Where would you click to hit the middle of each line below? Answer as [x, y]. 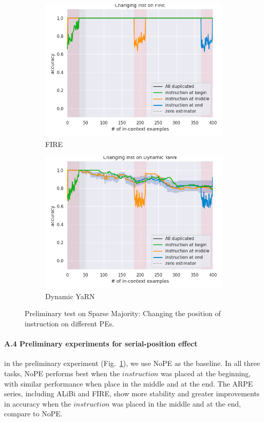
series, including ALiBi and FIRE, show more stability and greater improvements [132, 393]
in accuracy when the [38, 403]
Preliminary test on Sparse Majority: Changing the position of [123, 313]
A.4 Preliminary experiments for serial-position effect [101, 344]
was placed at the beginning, [205, 373]
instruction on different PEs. [70, 323]
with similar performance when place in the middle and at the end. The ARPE [129, 383]
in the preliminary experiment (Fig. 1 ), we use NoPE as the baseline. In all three [132, 363]
